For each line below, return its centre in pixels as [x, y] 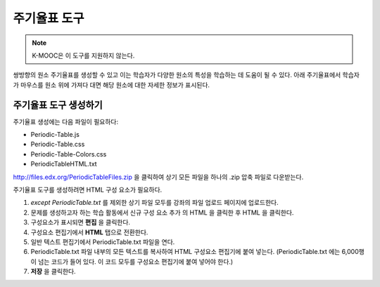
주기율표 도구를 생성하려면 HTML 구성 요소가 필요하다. [88, 189]
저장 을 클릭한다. [53, 272]
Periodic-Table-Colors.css [69, 154]
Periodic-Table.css [58, 145]
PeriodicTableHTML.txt [64, 164]
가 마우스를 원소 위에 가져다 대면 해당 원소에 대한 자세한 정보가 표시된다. [112, 85]
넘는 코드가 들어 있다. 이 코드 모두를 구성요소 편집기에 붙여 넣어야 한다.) [135, 261]
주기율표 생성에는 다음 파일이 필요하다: [66, 121]
